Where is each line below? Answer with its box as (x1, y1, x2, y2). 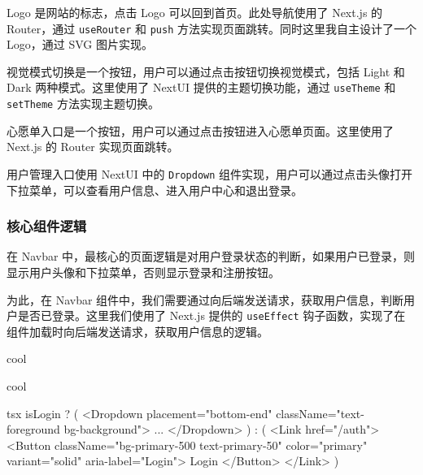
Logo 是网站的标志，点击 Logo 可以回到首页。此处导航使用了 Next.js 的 (7, 4, 383, 20)
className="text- (276, 404, 364, 421)
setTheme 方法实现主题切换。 (7, 95, 159, 112)
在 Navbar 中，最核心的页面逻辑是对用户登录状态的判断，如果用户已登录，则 (7, 248, 416, 265)
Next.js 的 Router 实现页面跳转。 (7, 138, 179, 155)
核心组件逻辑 (7, 216, 87, 236)
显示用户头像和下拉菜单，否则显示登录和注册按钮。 (7, 264, 280, 280)
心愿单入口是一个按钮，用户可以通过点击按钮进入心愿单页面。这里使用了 (7, 122, 394, 139)
